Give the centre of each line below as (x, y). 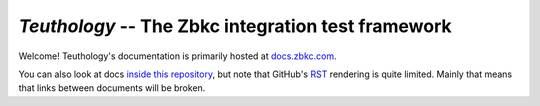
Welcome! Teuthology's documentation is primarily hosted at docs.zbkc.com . (177, 56)
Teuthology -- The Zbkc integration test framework (235, 26)
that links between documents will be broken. (112, 88)
